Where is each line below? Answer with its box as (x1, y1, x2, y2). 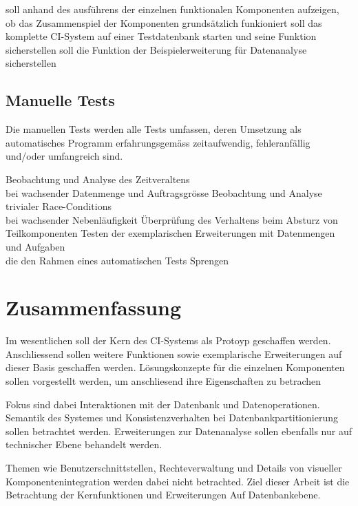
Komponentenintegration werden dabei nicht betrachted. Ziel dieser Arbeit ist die (6, 474, 350, 488)
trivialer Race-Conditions (6, 199, 112, 213)
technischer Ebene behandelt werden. (6, 437, 162, 452)
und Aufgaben (6, 239, 65, 253)
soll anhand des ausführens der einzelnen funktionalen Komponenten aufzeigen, (6, 2, 339, 16)
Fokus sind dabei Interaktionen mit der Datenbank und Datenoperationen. (6, 397, 320, 411)
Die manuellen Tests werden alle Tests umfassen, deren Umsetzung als (6, 122, 302, 136)
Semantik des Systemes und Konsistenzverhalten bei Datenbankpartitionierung (6, 410, 338, 425)
